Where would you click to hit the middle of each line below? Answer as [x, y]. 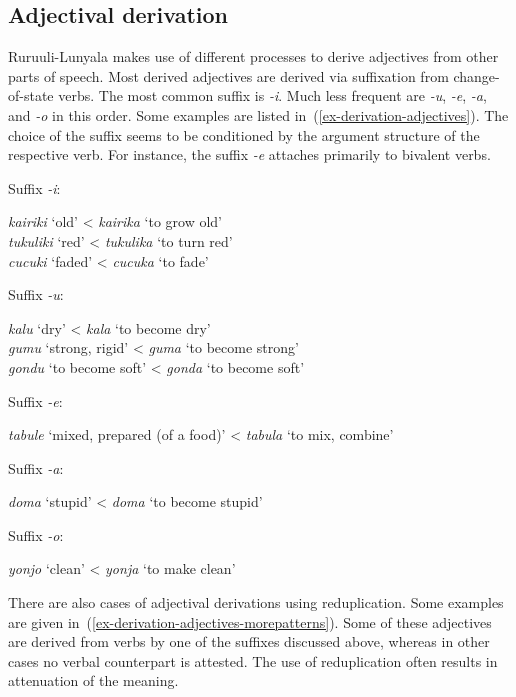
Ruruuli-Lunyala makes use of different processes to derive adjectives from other [253, 56]
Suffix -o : [36, 534]
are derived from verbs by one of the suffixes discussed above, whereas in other [249, 641]
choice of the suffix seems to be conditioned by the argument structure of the [244, 134]
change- [476, 75]
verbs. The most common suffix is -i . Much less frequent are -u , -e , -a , [272, 95]
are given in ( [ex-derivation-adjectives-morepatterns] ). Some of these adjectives [250, 621]
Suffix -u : [36, 294]
